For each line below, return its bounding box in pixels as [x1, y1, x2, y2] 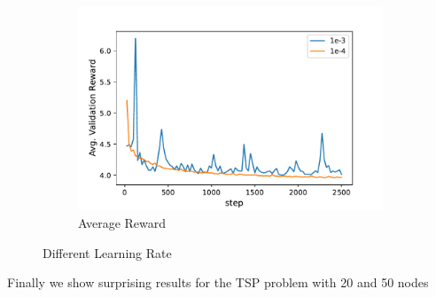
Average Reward [78, 213, 167, 231]
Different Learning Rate [43, 243, 172, 262]
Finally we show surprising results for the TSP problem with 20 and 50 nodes [7, 273, 429, 292]
